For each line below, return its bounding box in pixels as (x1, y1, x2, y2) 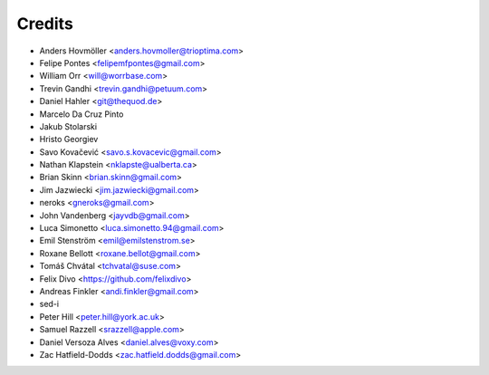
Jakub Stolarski (39, 120, 98, 131)
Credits (16, 14, 74, 34)
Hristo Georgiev (39, 134, 99, 145)
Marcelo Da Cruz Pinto (39, 109, 124, 120)
